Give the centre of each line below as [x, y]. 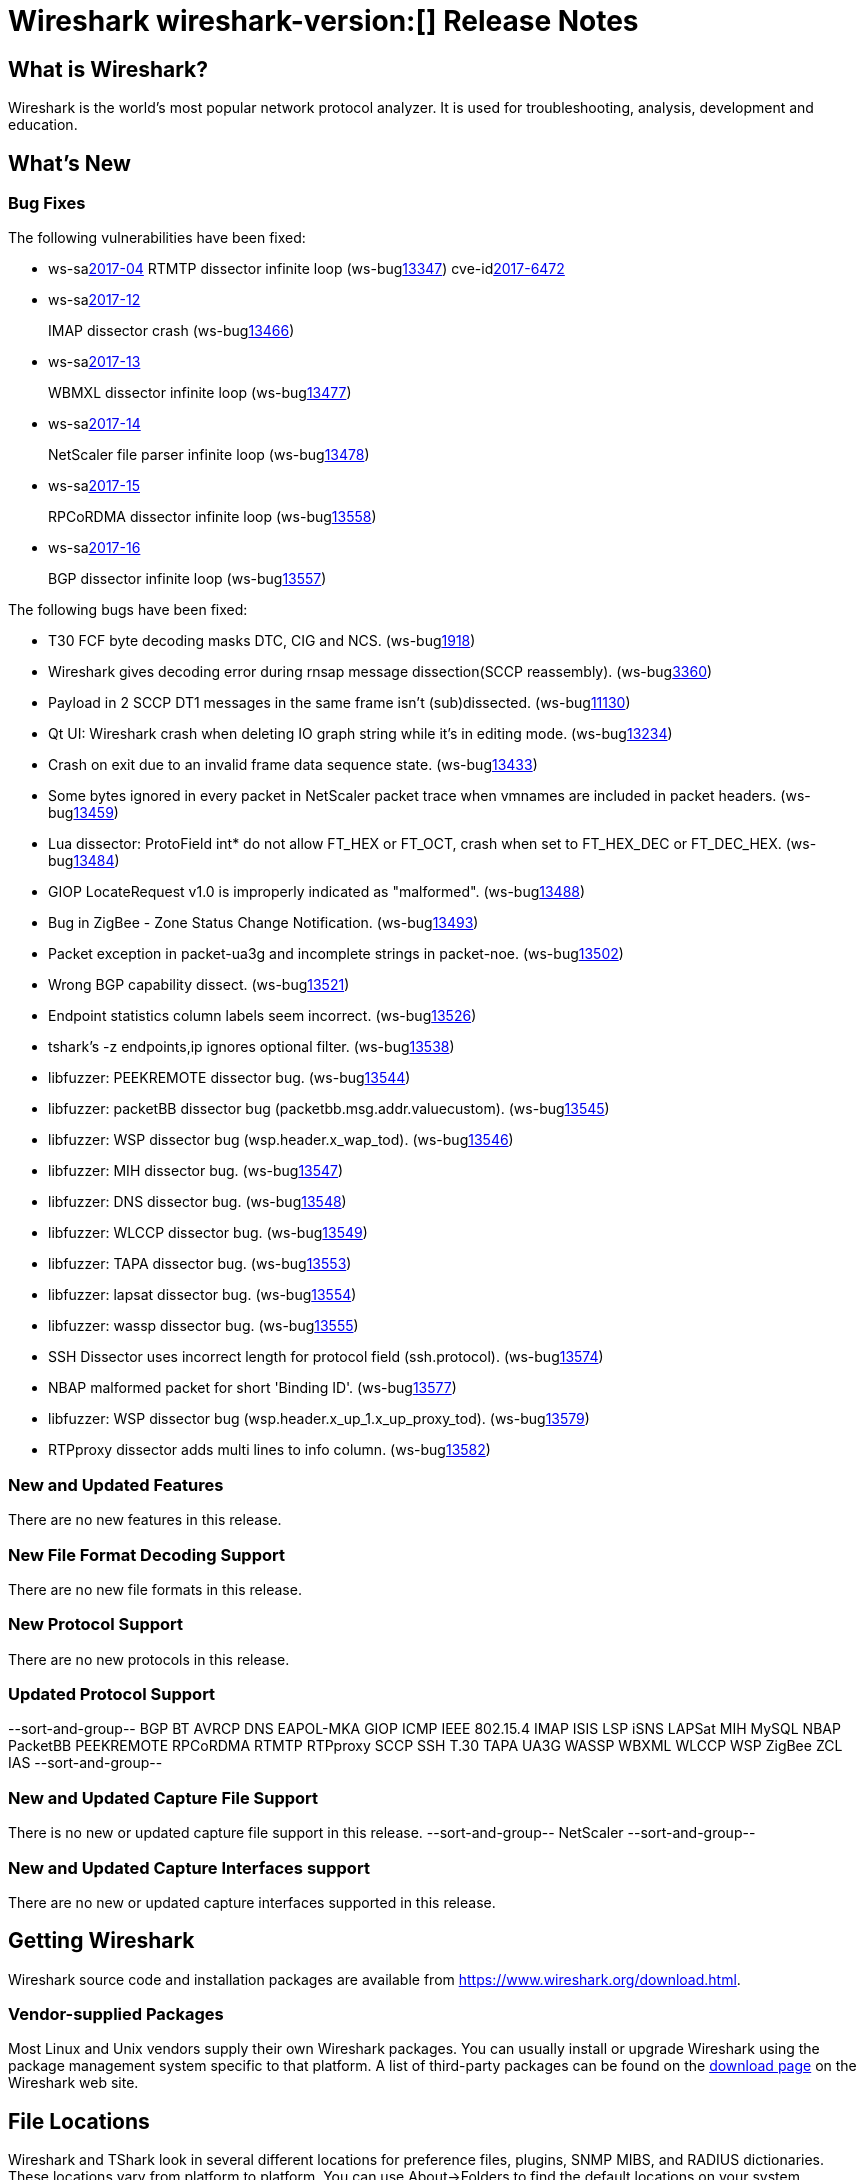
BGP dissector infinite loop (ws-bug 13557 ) [187, 579]
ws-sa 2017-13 [94, 362]
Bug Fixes [47, 203]
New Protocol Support [96, 1624]
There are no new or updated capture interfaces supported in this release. [252, 1902]
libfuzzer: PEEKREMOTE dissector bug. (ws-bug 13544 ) [229, 1078]
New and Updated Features [116, 1484]
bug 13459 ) [83, 813]
